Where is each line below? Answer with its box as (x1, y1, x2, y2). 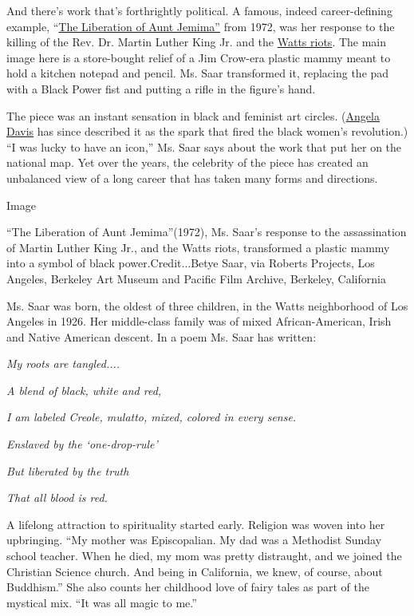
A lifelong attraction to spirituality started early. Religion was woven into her (6, 515, 385, 532)
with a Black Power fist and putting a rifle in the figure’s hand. (6, 80, 316, 97)
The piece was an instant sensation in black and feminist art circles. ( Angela (6, 107, 380, 124)
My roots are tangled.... (6, 355, 120, 372)
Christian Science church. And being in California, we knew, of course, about (6, 563, 383, 579)
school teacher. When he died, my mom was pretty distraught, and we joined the (6, 547, 402, 564)
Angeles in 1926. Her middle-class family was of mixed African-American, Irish (6, 313, 392, 330)
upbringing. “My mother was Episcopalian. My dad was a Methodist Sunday (6, 531, 382, 548)
